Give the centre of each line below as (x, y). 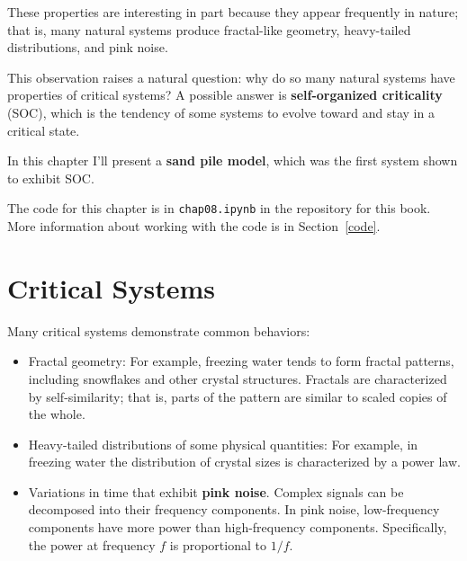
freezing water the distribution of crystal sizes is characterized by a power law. (244, 462)
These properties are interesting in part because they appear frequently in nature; (233, 12)
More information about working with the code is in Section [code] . (194, 226)
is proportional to (218, 544)
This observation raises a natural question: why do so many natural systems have (231, 77)
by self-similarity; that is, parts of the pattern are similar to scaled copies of (238, 396)
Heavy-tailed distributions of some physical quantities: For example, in (223, 444)
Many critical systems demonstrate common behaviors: (159, 330)
